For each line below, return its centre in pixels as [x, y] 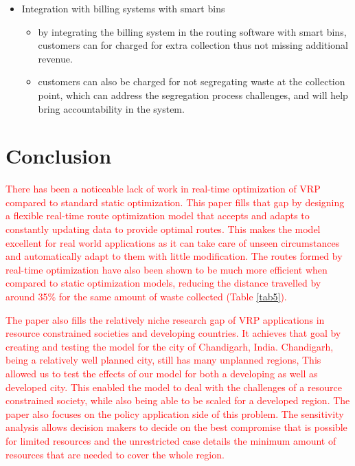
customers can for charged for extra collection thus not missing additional [193, 45]
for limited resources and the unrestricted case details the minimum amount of [171, 440]
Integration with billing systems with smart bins [123, 8]
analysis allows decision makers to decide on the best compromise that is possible [176, 427]
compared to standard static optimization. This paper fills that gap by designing [175, 202]
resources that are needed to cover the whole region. [115, 454]
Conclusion [59, 156]
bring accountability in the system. [111, 108]
